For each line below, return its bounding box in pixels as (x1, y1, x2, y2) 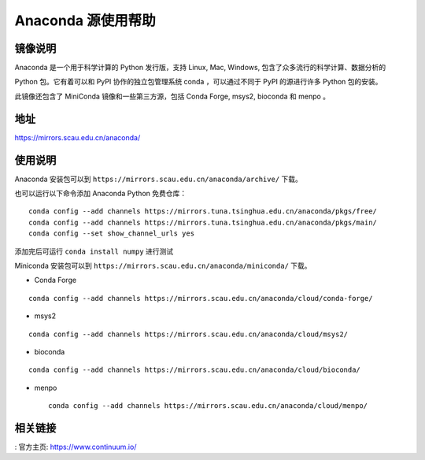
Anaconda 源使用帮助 (14, 12, 157, 29)
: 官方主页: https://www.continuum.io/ (14, 442, 137, 452)
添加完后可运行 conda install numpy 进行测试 (14, 247, 174, 256)
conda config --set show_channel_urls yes (28, 229, 195, 238)
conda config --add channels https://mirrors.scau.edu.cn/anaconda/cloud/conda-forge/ (28, 294, 373, 302)
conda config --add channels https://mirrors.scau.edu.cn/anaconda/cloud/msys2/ (28, 329, 349, 339)
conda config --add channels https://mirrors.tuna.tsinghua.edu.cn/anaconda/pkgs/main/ (28, 217, 378, 227)
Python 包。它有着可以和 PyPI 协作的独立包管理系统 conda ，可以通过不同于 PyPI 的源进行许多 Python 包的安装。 (14, 77, 382, 87)
